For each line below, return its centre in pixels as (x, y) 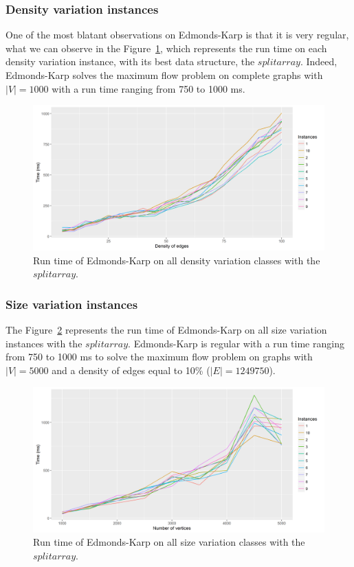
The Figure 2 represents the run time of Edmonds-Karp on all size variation (166, 330)
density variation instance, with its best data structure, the (130, 61)
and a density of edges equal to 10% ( (131, 370)
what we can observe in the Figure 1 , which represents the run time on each (166, 48)
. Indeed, (319, 61)
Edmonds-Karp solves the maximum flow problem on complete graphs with (164, 75)
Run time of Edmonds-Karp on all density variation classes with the (177, 260)
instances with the (44, 343)
